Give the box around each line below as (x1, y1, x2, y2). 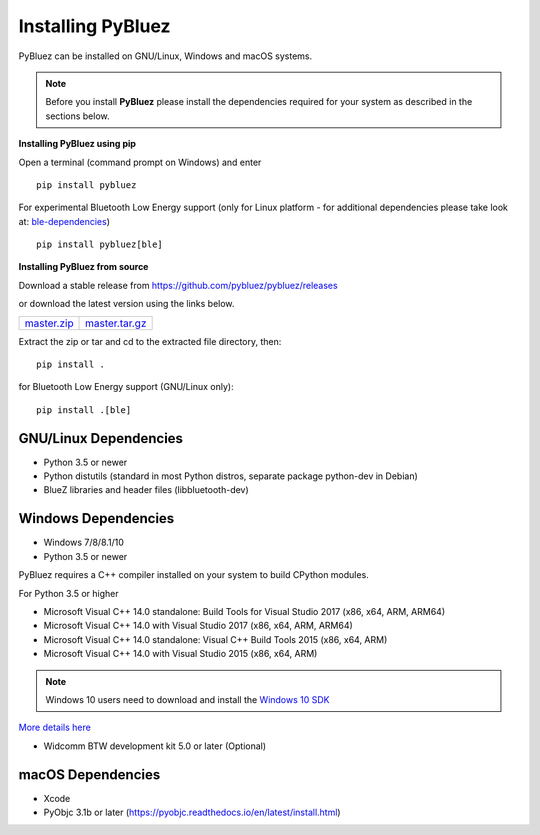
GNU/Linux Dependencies (18, 430, 184, 447)
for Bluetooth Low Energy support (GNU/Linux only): (18, 381, 234, 393)
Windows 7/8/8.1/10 (43, 536, 125, 549)
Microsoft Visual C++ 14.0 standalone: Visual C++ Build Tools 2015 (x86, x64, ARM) (43, 633, 388, 645)
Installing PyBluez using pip (18, 138, 137, 150)
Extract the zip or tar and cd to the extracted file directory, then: (18, 335, 282, 347)
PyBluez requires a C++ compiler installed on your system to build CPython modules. (18, 569, 369, 581)
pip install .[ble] (36, 404, 132, 415)
